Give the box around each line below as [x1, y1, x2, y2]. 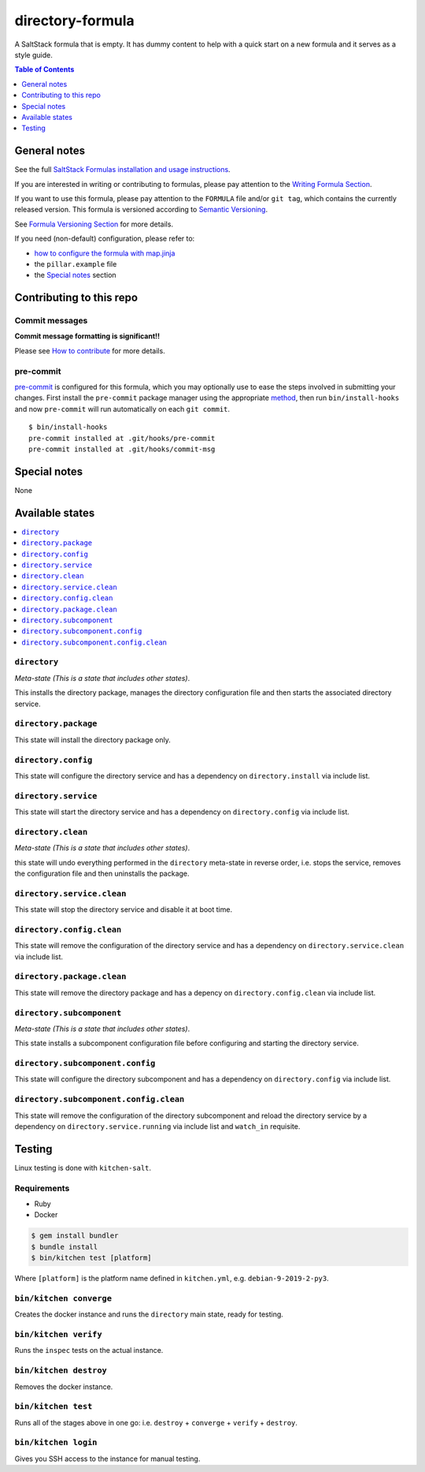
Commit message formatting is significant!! [14, 331, 161, 341]
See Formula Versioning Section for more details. [14, 219, 173, 229]
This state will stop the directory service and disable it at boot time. [14, 905, 232, 914]
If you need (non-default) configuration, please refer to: [14, 234, 195, 244]
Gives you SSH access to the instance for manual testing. [14, 1454, 201, 1463]
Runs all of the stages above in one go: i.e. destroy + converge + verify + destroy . [14, 1418, 298, 1427]
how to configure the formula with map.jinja [34, 248, 176, 258]
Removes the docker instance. [14, 1381, 113, 1392]
